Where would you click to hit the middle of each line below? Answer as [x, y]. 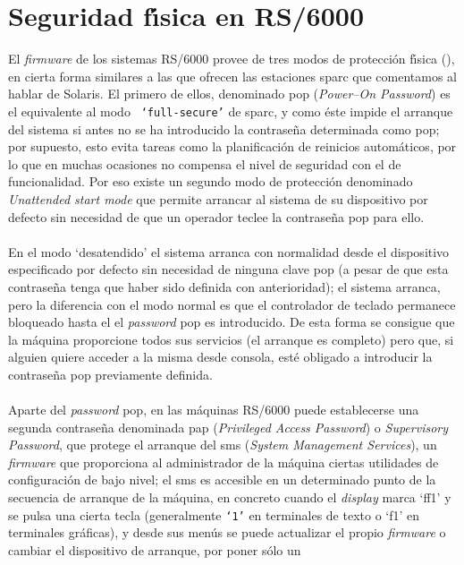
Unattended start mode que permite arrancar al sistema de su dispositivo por [218, 198]
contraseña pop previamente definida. [110, 374]
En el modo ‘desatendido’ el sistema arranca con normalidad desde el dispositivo [229, 251]
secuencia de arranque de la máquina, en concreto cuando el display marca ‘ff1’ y [230, 497]
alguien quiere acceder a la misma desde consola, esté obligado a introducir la [220, 357]
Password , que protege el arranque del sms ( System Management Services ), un [223, 445]
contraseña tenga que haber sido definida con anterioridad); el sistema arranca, [224, 286]
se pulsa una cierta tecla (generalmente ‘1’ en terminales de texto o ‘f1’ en [214, 514]
